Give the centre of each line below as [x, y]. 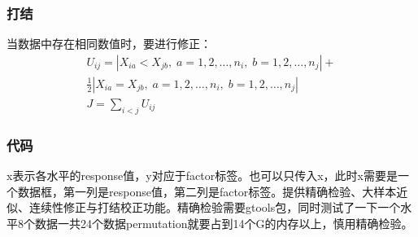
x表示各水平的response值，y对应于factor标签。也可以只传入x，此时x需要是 [202, 175]
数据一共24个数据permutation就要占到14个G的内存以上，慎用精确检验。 [224, 223]
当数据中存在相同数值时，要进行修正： [109, 44]
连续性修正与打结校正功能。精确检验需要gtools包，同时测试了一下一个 [215, 207]
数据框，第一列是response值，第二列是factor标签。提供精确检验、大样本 [207, 191]
